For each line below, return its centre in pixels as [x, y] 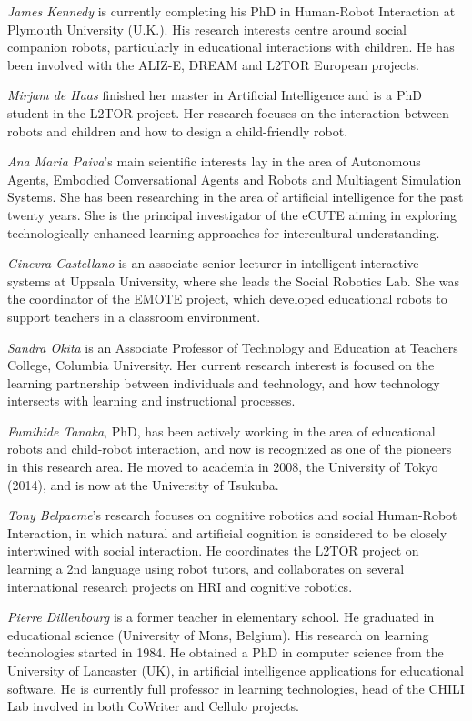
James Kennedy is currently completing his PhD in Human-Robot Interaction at [231, 11]
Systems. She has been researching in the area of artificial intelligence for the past [236, 197]
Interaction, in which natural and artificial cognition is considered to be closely [227, 532]
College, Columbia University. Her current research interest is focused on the [221, 365]
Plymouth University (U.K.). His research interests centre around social [207, 29]
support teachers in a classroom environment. [134, 316]
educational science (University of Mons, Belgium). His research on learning [218, 634]
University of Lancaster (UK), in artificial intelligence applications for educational [236, 670]
